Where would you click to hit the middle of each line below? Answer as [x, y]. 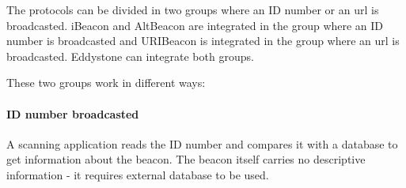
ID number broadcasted [73, 113]
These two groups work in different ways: [106, 83]
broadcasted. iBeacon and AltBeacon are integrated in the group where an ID [195, 25]
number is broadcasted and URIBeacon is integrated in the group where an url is [203, 41]
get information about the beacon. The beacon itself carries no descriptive [186, 159]
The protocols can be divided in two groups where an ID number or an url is [193, 9]
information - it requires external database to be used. [138, 174]
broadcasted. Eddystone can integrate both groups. [130, 56]
